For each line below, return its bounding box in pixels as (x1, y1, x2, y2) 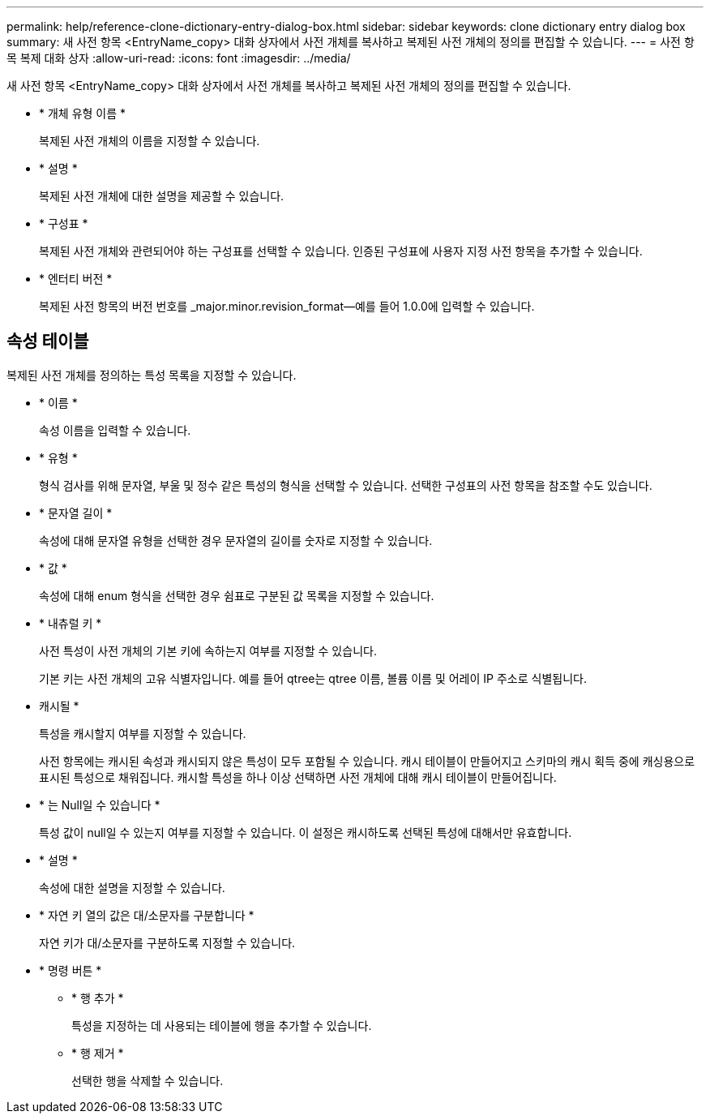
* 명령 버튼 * (39, 963, 102, 977)
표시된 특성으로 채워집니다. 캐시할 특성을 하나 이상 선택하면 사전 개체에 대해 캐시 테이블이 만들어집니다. (39, 770, 557, 784)
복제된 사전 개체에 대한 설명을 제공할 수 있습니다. (39, 189, 284, 203)
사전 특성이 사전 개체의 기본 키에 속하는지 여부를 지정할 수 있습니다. (39, 643, 377, 658)
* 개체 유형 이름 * (39, 106, 126, 120)
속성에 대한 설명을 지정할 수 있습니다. (39, 880, 225, 895)
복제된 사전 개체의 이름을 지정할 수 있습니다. (39, 134, 260, 148)
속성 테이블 (6, 331, 89, 352)
